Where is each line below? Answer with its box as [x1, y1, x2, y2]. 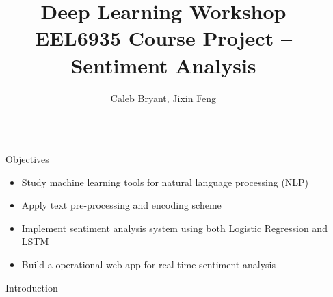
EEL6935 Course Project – [34, 24, 293, 52]
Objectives [5, 152, 49, 166]
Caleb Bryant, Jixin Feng [110, 90, 217, 105]
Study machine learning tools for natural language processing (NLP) [21, 175, 309, 189]
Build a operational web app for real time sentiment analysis [21, 257, 276, 272]
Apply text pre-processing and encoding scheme [21, 198, 222, 212]
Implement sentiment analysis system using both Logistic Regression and [21, 220, 328, 235]
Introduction [5, 280, 58, 294]
